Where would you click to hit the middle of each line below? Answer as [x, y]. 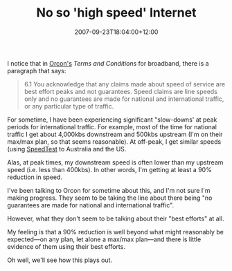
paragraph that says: [37, 71]
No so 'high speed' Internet [116, 13]
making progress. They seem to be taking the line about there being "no [110, 198]
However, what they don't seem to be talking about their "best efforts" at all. [116, 218]
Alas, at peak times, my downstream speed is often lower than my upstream [115, 162]
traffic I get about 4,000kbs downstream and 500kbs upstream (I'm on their [115, 134]
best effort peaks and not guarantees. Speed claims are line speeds [121, 91]
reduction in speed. [35, 177]
